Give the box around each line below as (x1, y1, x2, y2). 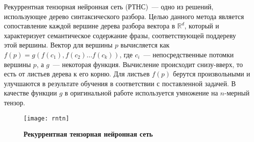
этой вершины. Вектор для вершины (4, 40, 113, 50)
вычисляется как (120, 40, 170, 50)
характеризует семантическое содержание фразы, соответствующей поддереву (4, 30, 236, 40)
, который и (184, 21, 219, 31)
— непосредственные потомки (143, 49, 234, 59)
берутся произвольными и (173, 69, 250, 79)
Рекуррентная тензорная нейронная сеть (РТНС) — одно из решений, (4, 1, 214, 11)
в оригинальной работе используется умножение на (65, 88, 218, 98)
